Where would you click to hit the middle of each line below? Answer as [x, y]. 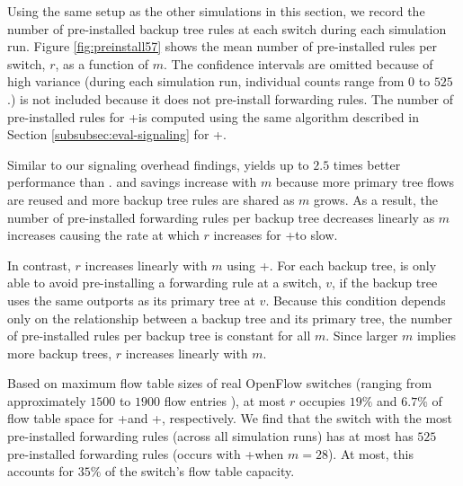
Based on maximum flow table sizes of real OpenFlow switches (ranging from [220, 383]
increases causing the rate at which [103, 235]
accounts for [41, 471]
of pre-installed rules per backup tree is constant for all [159, 336]
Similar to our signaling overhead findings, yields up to [158, 164]
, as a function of [102, 63]
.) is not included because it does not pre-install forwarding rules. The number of [231, 98]
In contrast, [39, 265]
